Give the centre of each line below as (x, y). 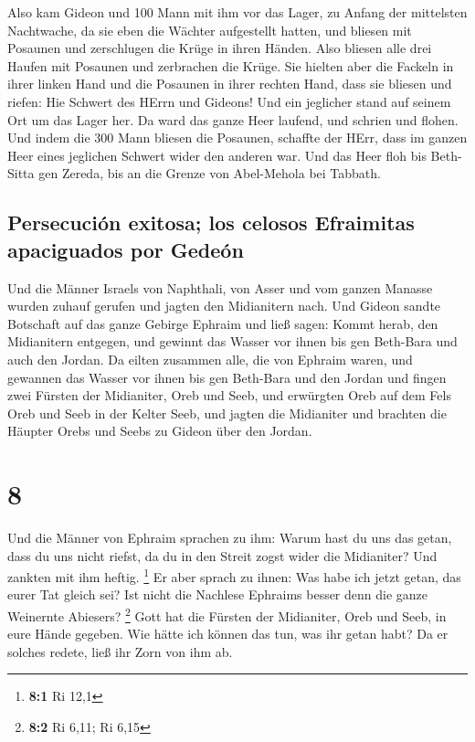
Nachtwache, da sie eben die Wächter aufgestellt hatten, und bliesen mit (210, 30)
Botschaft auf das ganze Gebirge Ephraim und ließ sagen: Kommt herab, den (223, 323)
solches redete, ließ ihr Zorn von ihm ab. (120, 651)
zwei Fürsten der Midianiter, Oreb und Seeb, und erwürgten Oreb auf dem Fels (229, 395)
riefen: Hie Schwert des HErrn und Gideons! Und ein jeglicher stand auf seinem (229, 101)
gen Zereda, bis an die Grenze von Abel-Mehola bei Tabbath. (210, 173)
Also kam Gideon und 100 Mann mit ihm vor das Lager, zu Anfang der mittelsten (237, 12)
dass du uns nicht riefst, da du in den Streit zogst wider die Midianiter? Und (222, 555)
